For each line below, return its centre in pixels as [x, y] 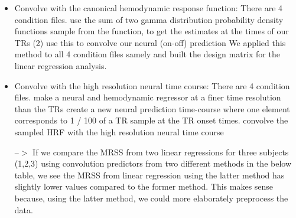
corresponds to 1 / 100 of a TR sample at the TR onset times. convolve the [151, 120]
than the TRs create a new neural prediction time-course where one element [152, 108]
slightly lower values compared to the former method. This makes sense [144, 186]
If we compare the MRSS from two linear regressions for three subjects [161, 152]
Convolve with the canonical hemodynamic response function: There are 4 [149, 8]
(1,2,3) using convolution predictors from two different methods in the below [153, 163]
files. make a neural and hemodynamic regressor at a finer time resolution [148, 97]
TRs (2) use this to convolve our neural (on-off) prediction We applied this [150, 42]
